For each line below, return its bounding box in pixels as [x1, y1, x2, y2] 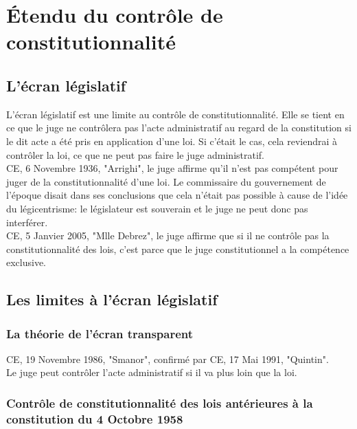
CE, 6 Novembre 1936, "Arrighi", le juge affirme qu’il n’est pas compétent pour [6, 161, 338, 175]
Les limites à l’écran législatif [6, 289, 218, 310]
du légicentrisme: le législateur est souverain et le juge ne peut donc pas [6, 201, 308, 215]
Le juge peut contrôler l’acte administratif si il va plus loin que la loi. [6, 365, 297, 379]
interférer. [6, 214, 48, 229]
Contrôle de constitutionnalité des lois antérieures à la [6, 395, 313, 411]
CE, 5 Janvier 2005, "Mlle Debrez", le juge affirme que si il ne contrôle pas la [6, 228, 330, 243]
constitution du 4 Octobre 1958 [6, 410, 183, 427]
